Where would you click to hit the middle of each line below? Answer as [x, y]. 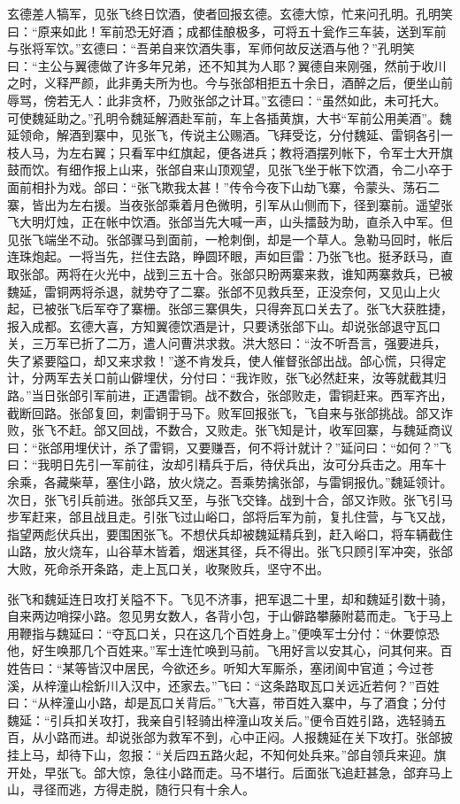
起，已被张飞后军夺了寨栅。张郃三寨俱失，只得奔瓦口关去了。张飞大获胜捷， [230, 309]
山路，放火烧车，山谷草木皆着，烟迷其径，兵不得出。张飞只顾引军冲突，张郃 [230, 551]
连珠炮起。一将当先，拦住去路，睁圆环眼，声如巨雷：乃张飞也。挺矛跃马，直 [230, 256]
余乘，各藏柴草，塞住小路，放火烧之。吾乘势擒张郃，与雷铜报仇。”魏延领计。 [230, 482]
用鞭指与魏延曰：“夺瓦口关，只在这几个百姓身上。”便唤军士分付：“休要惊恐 [223, 633]
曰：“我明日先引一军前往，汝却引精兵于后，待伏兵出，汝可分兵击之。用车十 [227, 464]
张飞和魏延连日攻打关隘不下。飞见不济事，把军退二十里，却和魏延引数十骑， [230, 598]
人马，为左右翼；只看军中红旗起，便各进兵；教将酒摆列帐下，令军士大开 [230, 152]
